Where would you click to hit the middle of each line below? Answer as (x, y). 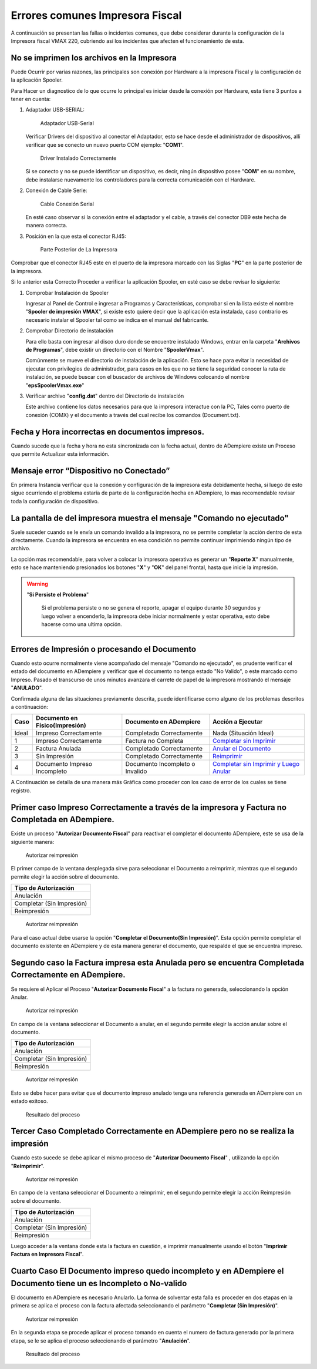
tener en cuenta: (31, 99)
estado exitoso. (29, 1101)
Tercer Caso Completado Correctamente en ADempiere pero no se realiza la (153, 1131)
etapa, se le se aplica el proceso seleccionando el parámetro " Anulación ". (101, 1341)
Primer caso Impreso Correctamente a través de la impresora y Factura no (149, 807)
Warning (37, 584)
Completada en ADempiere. (63, 820)
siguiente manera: (33, 842)
